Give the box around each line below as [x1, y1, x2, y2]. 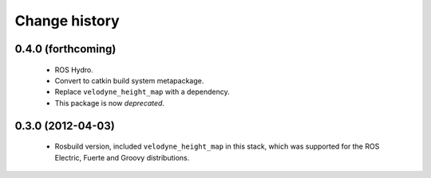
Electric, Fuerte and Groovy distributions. [54, 153, 190, 162]
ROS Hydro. [54, 64, 93, 75]
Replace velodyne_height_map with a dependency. [54, 87, 231, 97]
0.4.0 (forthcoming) [14, 42, 117, 56]
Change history [14, 12, 120, 29]
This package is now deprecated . [54, 98, 165, 107]
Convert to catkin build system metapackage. [54, 75, 204, 85]
